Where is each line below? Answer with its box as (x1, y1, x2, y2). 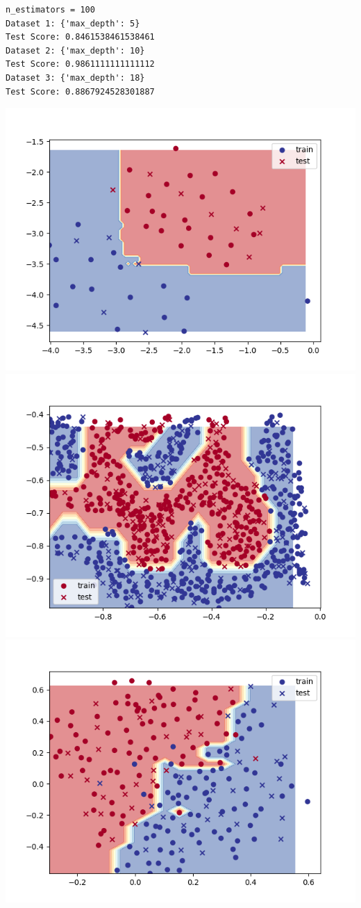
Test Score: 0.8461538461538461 (6, 32, 155, 42)
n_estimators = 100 (6, 5, 95, 15)
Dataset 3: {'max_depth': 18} (6, 72, 145, 83)
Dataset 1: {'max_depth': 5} (6, 18, 140, 29)
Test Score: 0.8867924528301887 (6, 86, 155, 97)
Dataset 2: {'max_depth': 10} (6, 45, 145, 56)
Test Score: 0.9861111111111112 (6, 59, 155, 70)
